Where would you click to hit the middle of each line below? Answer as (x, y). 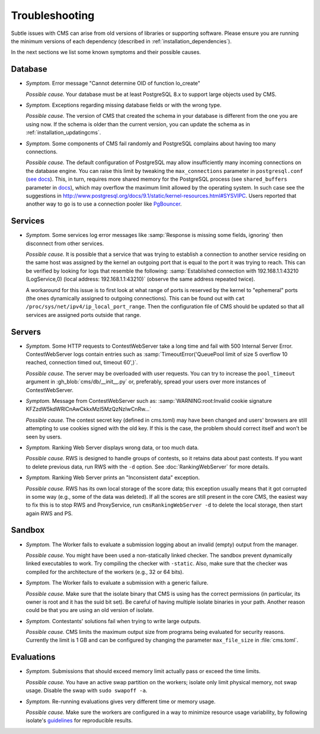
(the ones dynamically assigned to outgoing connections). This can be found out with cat (135, 298)
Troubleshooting (53, 15)
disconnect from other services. (65, 243)
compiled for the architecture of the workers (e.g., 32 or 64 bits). (105, 572)
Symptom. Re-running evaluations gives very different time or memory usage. (121, 701)
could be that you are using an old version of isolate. (90, 610)
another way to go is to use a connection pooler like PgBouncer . (104, 204)
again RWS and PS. (49, 513)
